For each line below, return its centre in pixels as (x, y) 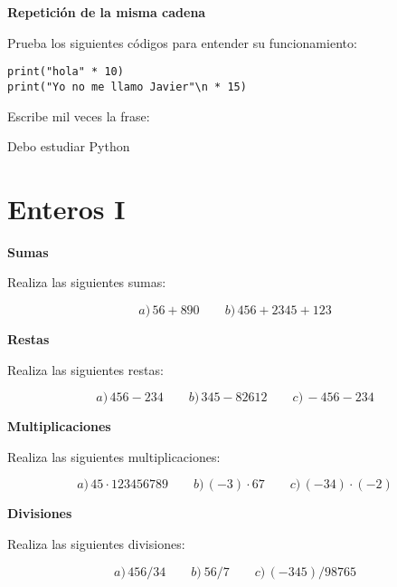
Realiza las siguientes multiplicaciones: (114, 456)
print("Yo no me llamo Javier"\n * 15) (127, 87)
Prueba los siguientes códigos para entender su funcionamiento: (182, 42)
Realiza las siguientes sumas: (87, 282)
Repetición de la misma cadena (107, 12)
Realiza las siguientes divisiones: (96, 543)
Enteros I (66, 208)
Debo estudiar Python (69, 146)
